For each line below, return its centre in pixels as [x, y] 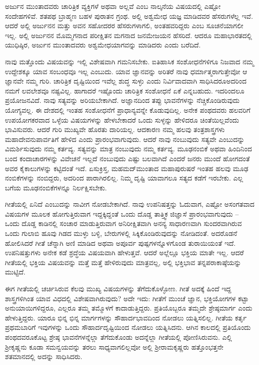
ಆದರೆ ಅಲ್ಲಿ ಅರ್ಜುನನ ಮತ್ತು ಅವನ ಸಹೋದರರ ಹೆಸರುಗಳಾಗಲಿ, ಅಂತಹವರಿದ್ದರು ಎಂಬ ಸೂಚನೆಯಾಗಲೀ [124, 25]
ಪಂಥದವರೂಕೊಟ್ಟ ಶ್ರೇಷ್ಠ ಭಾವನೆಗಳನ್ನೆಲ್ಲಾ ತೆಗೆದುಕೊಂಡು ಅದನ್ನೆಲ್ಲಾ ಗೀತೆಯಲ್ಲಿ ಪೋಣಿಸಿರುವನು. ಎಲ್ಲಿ [119, 337]
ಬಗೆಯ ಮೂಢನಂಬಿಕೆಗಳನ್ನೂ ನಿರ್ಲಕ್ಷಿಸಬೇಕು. [56, 187]
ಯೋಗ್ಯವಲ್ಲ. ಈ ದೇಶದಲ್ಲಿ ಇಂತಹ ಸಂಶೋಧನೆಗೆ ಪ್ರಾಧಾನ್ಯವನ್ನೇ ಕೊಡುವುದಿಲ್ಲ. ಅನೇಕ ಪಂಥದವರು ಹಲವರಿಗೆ [128, 110]
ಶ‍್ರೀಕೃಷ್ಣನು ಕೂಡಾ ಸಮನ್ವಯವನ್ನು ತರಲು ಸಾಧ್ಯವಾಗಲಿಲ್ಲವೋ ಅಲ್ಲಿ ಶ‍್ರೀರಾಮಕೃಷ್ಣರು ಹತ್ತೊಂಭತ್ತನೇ [114, 346]
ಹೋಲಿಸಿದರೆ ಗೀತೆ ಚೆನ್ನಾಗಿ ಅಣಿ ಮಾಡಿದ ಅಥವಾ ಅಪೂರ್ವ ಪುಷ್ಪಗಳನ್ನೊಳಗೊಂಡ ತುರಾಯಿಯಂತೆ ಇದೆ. [120, 243]
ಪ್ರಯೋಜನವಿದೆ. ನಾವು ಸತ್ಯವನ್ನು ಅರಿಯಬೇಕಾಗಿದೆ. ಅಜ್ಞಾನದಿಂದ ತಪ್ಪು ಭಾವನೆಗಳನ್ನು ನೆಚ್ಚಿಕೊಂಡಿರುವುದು [122, 100]
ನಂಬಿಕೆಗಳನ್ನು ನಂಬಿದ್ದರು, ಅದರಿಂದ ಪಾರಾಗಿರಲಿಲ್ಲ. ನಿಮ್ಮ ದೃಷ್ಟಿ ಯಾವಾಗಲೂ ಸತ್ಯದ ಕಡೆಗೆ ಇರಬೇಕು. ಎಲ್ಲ [124, 178]
